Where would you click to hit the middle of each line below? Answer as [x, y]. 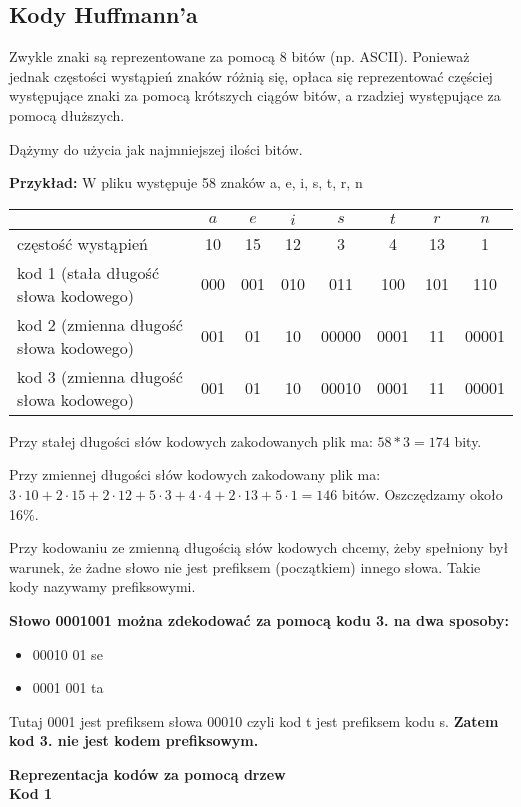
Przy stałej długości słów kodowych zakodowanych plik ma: [191, 440]
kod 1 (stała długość [88, 272]
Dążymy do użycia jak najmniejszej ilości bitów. [156, 148]
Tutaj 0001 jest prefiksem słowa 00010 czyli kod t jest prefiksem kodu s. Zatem [254, 720]
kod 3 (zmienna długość [100, 376]
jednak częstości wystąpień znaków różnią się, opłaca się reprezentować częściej [251, 75]
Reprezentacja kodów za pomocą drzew [147, 773]
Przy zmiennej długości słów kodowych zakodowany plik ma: [195, 474]
